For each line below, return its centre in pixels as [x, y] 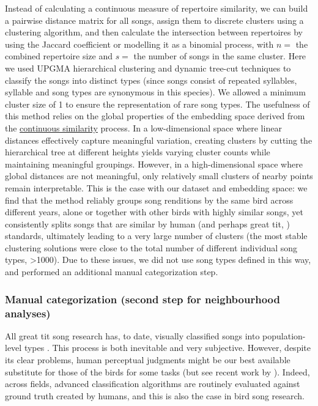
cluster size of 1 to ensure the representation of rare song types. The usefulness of [157, 104]
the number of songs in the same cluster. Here [220, 56]
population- [284, 335]
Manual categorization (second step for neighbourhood [142, 299]
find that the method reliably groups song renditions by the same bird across [149, 200]
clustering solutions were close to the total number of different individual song [151, 247]
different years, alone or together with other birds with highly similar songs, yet [154, 212]
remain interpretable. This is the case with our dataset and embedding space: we [156, 187]
